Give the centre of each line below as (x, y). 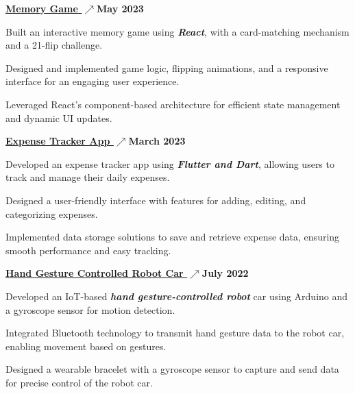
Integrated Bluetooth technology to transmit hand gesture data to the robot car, (175, 333)
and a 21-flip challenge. (54, 45)
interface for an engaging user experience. (93, 81)
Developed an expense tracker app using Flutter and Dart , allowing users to (170, 163)
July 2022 (225, 273)
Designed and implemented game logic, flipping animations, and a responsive (167, 67)
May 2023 (120, 8)
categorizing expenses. (52, 213)
